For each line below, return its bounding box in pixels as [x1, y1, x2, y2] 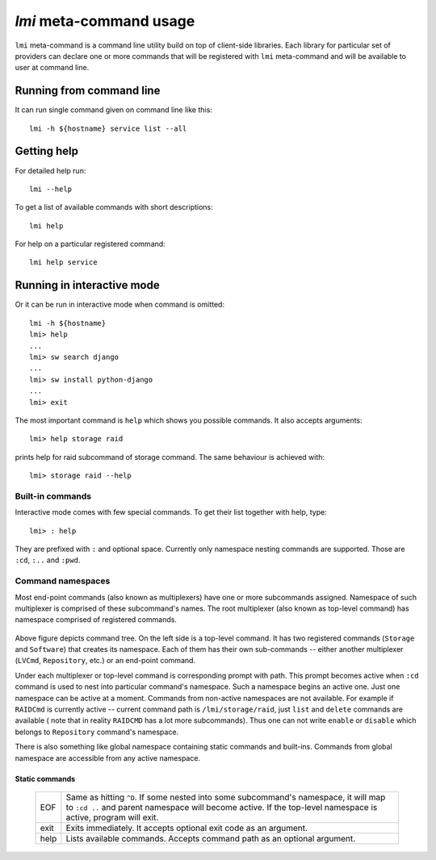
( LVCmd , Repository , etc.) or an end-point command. [15, 656, 196, 666]
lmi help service [29, 258, 98, 267]
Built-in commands [15, 491, 92, 502]
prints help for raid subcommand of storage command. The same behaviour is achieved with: [15, 452, 325, 461]
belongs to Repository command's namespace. [15, 727, 179, 737]
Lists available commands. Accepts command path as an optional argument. [65, 833, 356, 844]
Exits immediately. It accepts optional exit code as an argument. [65, 823, 308, 833]
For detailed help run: [15, 165, 86, 175]
